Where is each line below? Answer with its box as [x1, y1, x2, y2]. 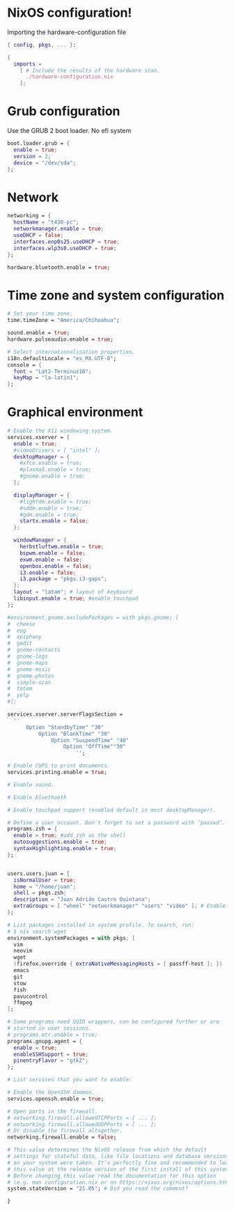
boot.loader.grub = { [7, 140, 70, 147]
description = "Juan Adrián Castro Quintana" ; [13, 896, 151, 903]
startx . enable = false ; [19, 518, 89, 525]
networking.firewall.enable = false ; [7, 1134, 117, 1141]
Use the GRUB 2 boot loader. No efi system [7, 127, 132, 135]
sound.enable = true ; [7, 330, 70, 337]
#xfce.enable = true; [19, 460, 82, 467]
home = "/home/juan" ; [13, 883, 77, 890]
